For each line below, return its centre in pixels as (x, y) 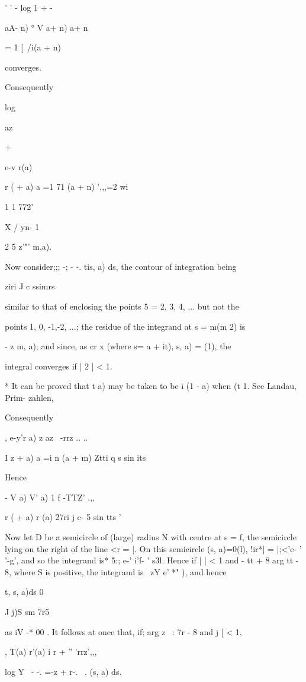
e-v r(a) (19, 166)
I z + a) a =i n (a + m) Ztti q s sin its (75, 457)
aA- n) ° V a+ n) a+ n (46, 27)
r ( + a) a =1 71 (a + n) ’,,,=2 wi (67, 187)
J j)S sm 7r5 (27, 611)
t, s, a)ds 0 (24, 592)
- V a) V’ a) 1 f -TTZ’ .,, (50, 497)
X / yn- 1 (22, 226)
